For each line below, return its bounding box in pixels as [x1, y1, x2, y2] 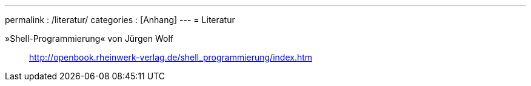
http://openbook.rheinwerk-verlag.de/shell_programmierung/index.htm [29, 52, 313, 62]
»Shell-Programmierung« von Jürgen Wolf [5, 33, 173, 44]
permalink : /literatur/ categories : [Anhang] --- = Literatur [5, 15, 235, 25]
